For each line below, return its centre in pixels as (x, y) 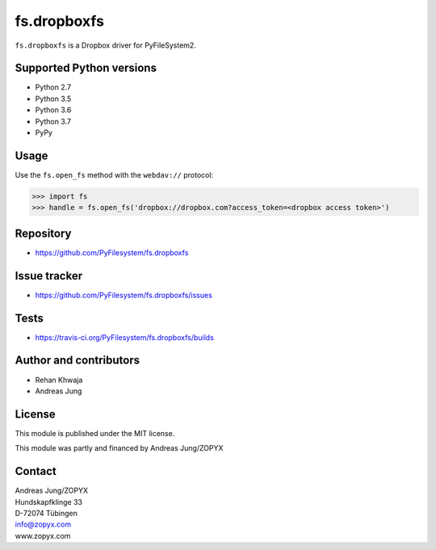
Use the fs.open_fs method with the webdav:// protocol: (114, 174)
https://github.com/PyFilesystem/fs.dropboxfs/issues (124, 295)
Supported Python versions (86, 68)
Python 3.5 (53, 99)
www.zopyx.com (43, 535)
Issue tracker (49, 276)
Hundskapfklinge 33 (48, 502)
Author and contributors (78, 361)
